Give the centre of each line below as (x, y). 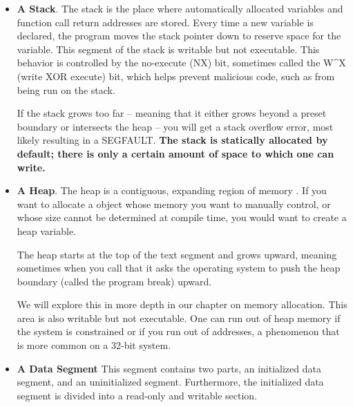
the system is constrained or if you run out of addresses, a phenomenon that (178, 331)
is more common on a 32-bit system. (94, 345)
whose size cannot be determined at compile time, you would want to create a (182, 217)
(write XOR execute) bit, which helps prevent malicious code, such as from (176, 76)
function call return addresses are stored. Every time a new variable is (165, 22)
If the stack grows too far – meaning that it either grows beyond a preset (172, 113)
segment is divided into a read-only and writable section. (137, 395)
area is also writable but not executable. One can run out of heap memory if (179, 318)
